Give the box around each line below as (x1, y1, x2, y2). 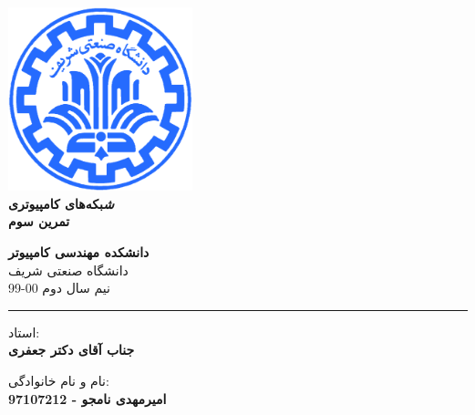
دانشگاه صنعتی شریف (8, 260, 129, 279)
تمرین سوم (8, 212, 70, 231)
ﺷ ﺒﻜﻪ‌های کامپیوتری (8, 193, 114, 213)
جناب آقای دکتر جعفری (8, 340, 135, 359)
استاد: (8, 322, 40, 341)
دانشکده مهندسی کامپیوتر (8, 242, 150, 261)
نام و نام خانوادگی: (8, 370, 109, 389)
